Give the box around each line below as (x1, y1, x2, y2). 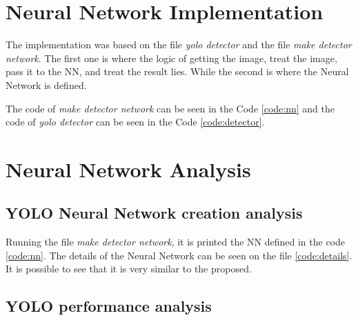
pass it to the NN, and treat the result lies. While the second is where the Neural (6, 64, 349, 79)
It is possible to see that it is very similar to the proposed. (6, 261, 252, 276)
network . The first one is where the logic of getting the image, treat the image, (6, 50, 337, 65)
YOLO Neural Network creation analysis (6, 202, 303, 223)
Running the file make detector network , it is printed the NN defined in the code (6, 234, 345, 249)
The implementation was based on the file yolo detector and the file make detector (6, 37, 352, 52)
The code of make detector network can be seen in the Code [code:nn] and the (6, 101, 335, 115)
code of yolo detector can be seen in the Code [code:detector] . (6, 114, 265, 129)
